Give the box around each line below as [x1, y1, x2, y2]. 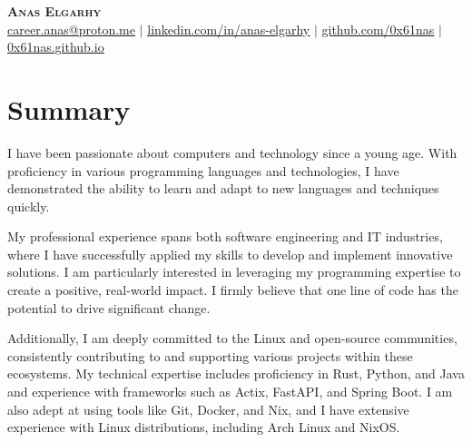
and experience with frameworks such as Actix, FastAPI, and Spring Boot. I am [7, 382, 453, 401]
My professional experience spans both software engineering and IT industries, [7, 227, 443, 246]
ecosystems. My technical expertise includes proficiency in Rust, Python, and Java [7, 364, 465, 383]
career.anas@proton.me [7, 19, 135, 38]
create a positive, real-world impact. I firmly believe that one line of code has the [7, 280, 458, 300]
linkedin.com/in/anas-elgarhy [147, 19, 310, 38]
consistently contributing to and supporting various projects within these [7, 346, 413, 365]
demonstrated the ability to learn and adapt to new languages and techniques [7, 179, 439, 198]
